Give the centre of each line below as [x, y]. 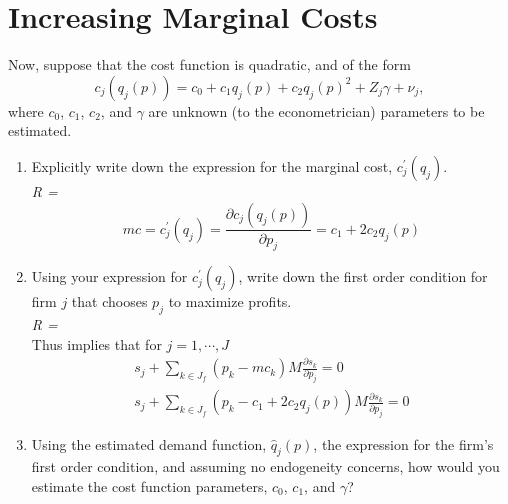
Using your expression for [109, 276]
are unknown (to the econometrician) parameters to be [316, 110]
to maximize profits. [230, 301]
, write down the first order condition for [363, 276]
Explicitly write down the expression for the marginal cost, [212, 165]
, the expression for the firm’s [403, 443]
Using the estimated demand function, [149, 443]
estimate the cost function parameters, [149, 486]
